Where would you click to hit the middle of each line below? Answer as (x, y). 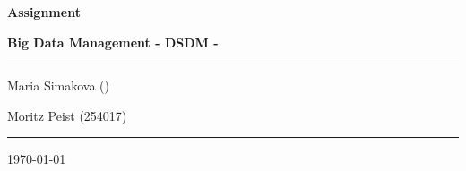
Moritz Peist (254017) (67, 115)
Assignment (44, 12)
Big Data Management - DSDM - (113, 42)
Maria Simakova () (58, 85)
